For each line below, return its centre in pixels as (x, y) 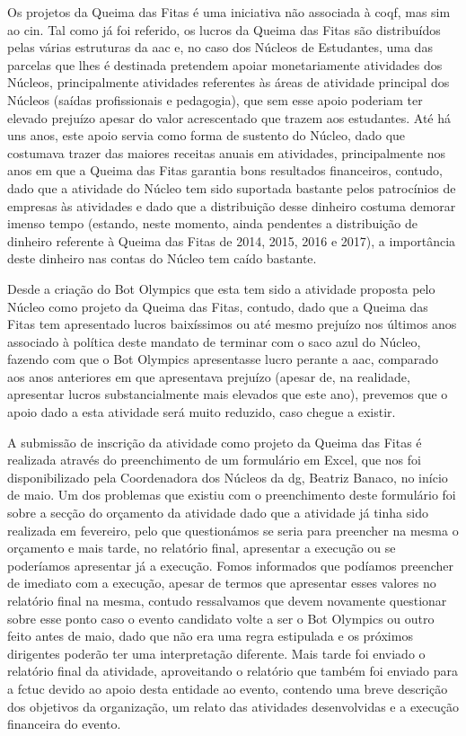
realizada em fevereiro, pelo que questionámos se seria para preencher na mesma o (233, 530)
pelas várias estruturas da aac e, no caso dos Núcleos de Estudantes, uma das (220, 47)
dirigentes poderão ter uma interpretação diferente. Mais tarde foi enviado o (216, 653)
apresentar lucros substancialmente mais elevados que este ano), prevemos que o (228, 394)
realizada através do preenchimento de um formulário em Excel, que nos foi (214, 460)
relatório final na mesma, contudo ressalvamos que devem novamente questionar (227, 600)
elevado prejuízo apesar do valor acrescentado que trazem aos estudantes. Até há (229, 117)
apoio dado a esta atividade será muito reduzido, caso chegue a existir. (202, 412)
